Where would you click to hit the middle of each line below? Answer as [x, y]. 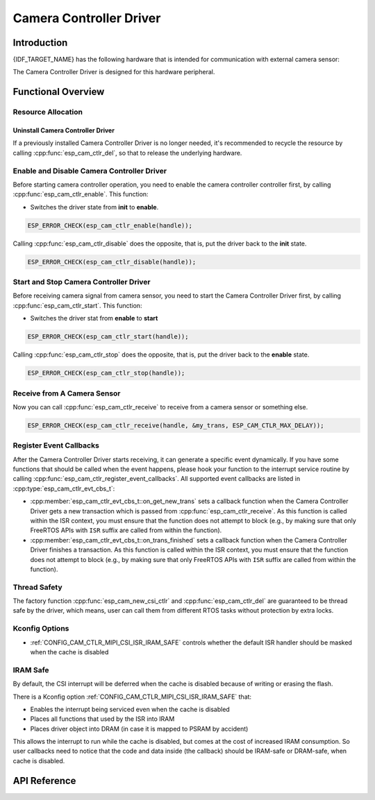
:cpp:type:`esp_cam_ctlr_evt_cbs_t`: [64, 488]
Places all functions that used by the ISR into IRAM [102, 719]
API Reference [44, 781]
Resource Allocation [48, 112]
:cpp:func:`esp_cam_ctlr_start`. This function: [77, 305]
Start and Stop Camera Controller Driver [82, 282]
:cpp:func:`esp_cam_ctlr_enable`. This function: [81, 194]
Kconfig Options [41, 629]
